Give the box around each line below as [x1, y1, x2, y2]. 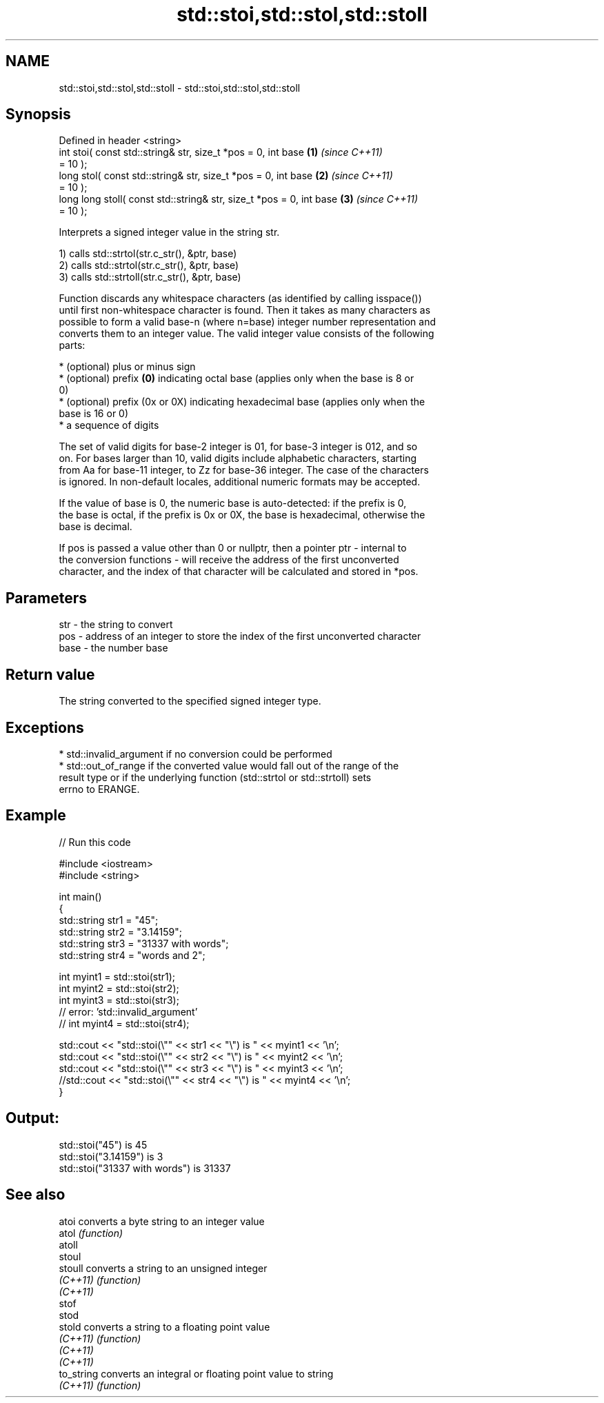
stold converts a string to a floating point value [59, 1320, 270, 1333]
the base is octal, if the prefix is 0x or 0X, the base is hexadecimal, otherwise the [59, 509, 425, 521]
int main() [59, 890, 102, 902]
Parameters [6, 589, 87, 607]
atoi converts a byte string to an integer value [59, 1215, 265, 1227]
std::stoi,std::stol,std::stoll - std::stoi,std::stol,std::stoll [59, 81, 301, 94]
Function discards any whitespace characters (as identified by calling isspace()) [59, 292, 422, 305]
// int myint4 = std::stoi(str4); [59, 1017, 190, 1029]
